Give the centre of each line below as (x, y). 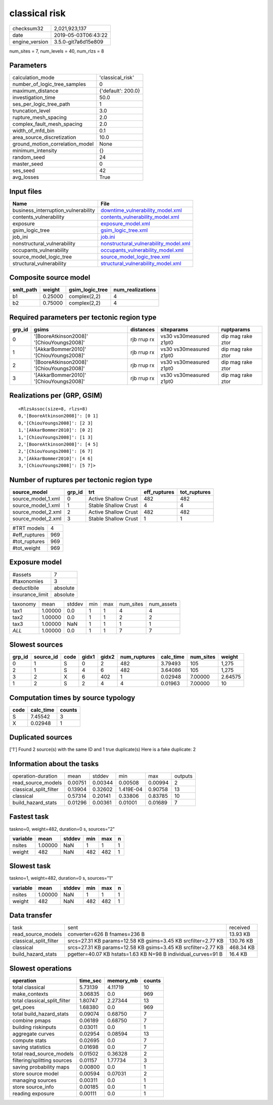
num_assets (163, 604)
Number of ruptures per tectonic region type (81, 480)
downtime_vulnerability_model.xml (141, 210)
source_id (46, 657)
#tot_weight (26, 548)
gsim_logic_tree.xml (124, 230)
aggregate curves (34, 1034)
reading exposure (33, 1093)
